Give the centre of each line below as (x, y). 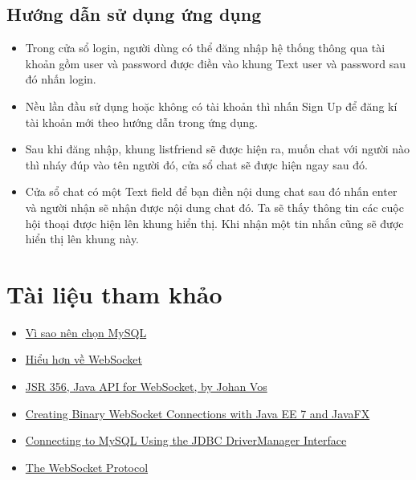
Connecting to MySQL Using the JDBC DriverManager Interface (186, 440)
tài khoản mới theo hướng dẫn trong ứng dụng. (141, 122)
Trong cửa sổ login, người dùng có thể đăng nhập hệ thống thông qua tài (205, 48)
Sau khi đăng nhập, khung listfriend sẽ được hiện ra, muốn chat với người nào (218, 149)
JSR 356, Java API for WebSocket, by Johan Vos (146, 386)
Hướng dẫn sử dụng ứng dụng (134, 14)
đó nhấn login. (61, 79)
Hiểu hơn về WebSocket (84, 359)
